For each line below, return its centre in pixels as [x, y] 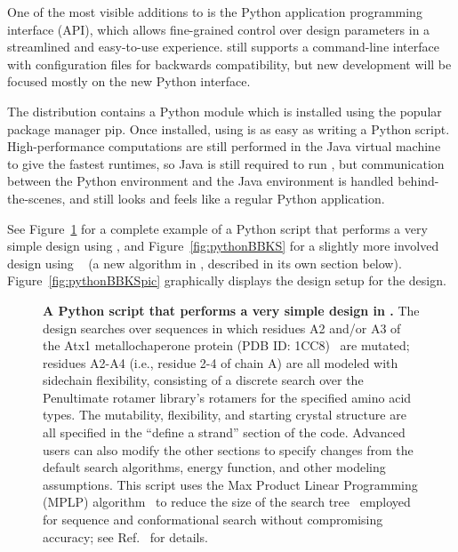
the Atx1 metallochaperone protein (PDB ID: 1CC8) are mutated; [226, 345]
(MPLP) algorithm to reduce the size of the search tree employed [227, 502]
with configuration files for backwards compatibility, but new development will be [229, 64]
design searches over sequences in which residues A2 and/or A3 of [222, 328]
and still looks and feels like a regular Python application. [227, 198]
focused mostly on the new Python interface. [129, 81]
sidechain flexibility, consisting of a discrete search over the [203, 380]
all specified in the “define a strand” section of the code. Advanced [224, 432]
